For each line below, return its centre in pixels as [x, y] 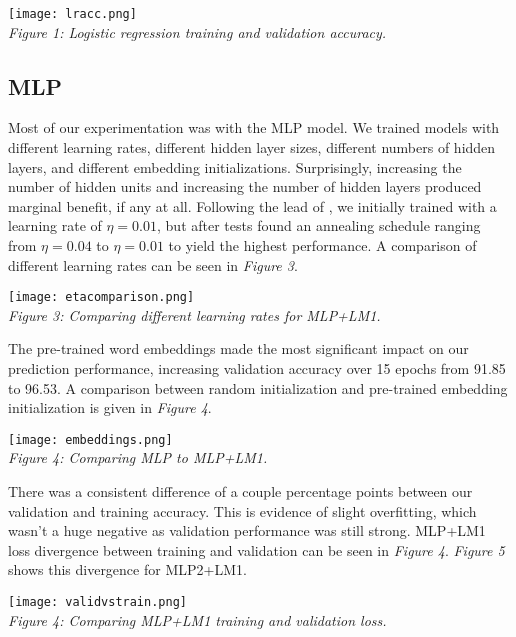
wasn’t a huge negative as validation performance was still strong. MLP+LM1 [247, 530]
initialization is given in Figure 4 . [110, 407]
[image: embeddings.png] [90, 439]
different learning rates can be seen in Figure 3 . [153, 264]
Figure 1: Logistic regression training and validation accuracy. [197, 31]
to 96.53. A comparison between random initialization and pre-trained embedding [258, 387]
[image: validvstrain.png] [97, 602]
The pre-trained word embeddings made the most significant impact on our [238, 348]
